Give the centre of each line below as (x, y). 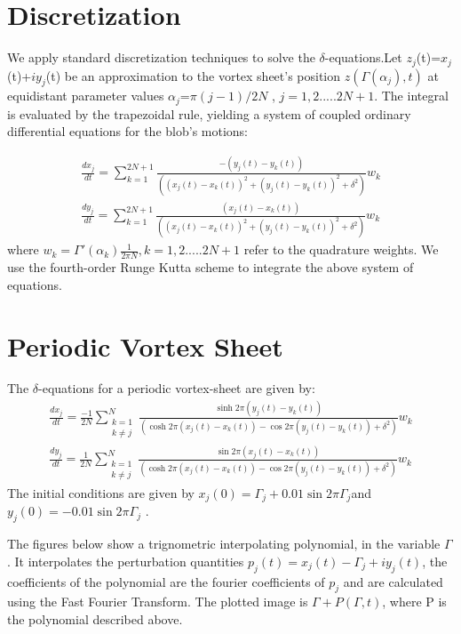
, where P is (414, 602)
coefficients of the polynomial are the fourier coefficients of (166, 581)
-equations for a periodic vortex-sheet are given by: (177, 388)
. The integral (411, 96)
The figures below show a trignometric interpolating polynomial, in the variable (224, 544)
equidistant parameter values (86, 96)
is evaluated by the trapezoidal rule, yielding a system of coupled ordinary (209, 113)
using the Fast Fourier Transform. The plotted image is (158, 602)
